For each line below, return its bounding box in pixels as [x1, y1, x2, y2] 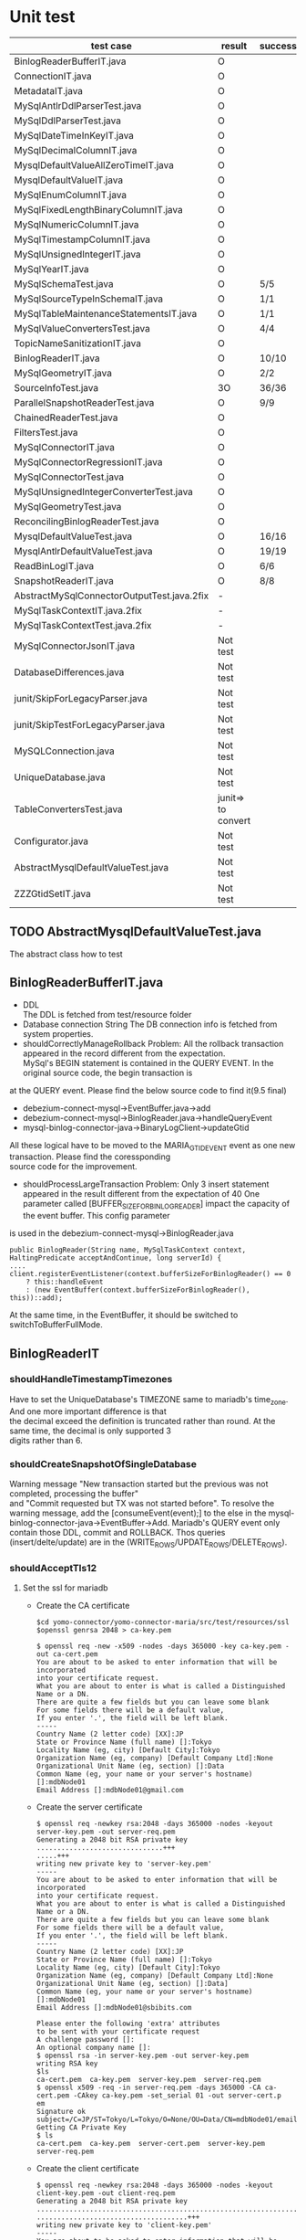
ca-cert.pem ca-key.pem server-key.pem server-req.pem [36, 2076, 261, 2085]
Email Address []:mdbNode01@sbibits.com [36, 2003, 192, 2013]
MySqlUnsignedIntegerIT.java [14, 248, 141, 260]
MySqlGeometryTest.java [14, 500, 122, 512]
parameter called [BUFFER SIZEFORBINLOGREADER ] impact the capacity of [22, 1199, 290, 1211]
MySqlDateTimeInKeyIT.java [14, 129, 135, 142]
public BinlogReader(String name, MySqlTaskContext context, [9, 1245, 247, 1255]
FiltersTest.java [14, 426, 79, 438]
